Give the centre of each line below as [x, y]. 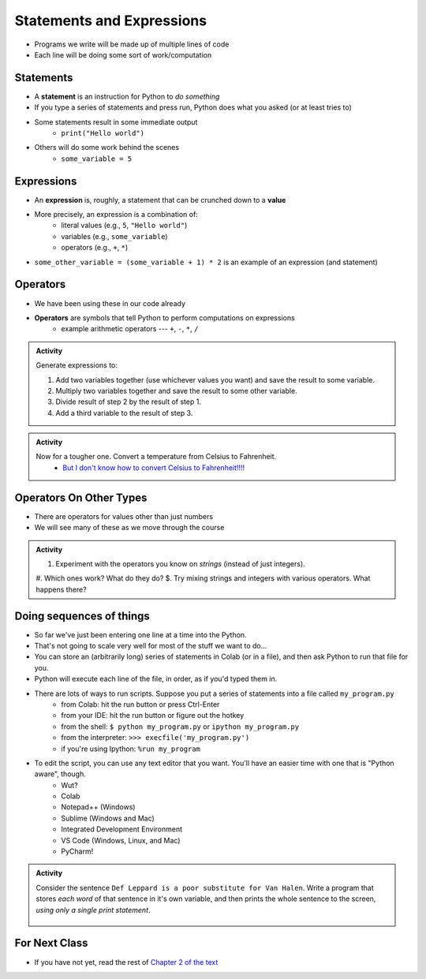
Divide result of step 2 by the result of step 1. [128, 402]
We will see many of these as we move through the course [129, 528]
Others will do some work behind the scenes [107, 148]
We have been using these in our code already [110, 303]
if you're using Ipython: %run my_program [131, 749]
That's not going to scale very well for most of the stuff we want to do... [151, 646]
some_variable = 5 [97, 159]
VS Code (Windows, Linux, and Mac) [121, 840]
